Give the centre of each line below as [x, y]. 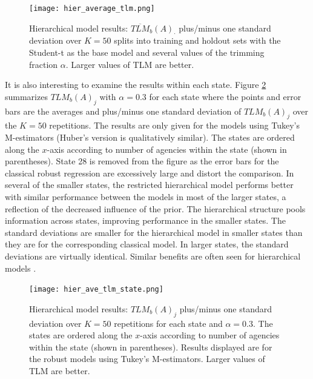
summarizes [26, 96]
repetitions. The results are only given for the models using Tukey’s [174, 125]
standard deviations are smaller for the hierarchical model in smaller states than [154, 232]
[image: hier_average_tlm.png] [92, 8]
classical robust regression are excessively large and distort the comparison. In [150, 173]
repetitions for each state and [168, 323]
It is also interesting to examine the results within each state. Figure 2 [136, 85]
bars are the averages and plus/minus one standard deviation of [123, 111]
